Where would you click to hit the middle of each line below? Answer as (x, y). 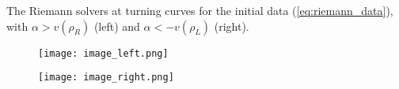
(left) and (117, 26)
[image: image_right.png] (106, 78)
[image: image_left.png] (103, 53)
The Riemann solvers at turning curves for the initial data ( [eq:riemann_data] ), (200, 10)
